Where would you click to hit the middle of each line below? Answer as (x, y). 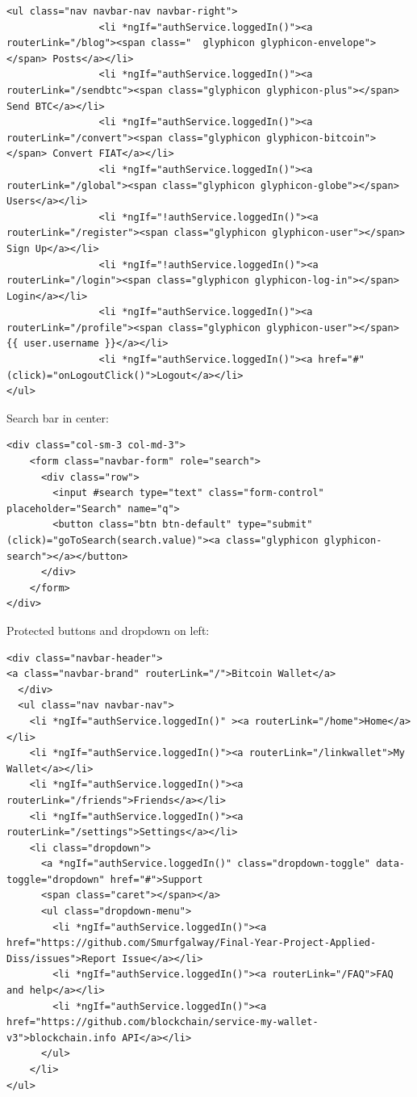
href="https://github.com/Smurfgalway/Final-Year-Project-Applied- (192, 943)
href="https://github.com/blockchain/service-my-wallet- (163, 1022)
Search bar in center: (58, 417)
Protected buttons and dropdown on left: (108, 630)
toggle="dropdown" (56, 879)
